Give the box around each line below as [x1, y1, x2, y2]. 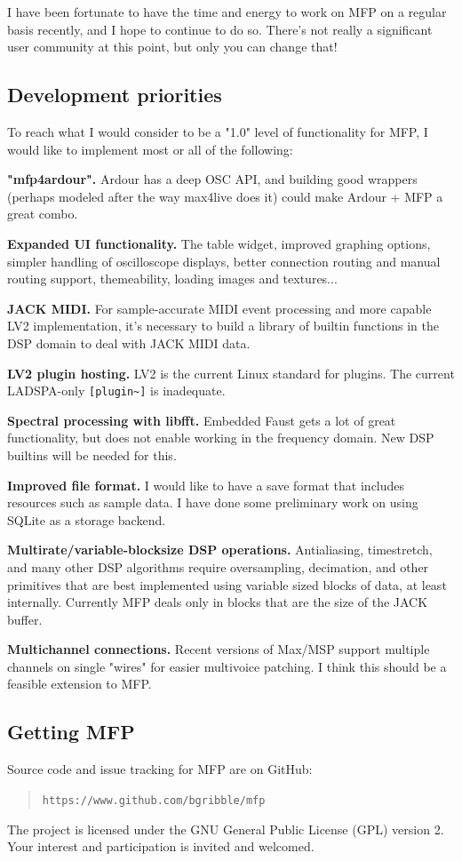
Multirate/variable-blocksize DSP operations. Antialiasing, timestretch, [7, 540, 433, 559]
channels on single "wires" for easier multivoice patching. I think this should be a [7, 657, 447, 675]
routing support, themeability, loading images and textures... [7, 269, 338, 288]
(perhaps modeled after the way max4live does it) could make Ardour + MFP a [7, 187, 443, 205]
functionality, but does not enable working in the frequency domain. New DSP [7, 428, 434, 447]
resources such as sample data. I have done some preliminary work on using [7, 493, 418, 512]
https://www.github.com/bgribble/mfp [42, 793, 266, 807]
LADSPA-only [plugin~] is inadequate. [7, 381, 226, 400]
